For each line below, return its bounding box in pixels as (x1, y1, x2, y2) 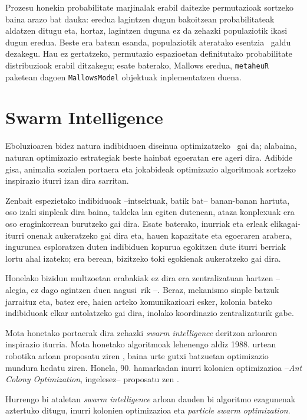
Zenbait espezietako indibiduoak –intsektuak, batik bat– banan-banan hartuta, (5, 194, 290, 206)
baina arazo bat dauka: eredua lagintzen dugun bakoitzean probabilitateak (5, 12, 275, 25)
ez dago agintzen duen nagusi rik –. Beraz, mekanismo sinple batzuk (31, 283, 279, 295)
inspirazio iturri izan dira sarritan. (5, 174, 129, 187)
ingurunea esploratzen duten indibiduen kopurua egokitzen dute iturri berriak (5, 240, 286, 253)
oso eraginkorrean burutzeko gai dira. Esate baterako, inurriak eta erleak (5, 217, 268, 229)
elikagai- (270, 217, 301, 229)
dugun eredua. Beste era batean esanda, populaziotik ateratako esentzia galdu (5, 35, 291, 48)
